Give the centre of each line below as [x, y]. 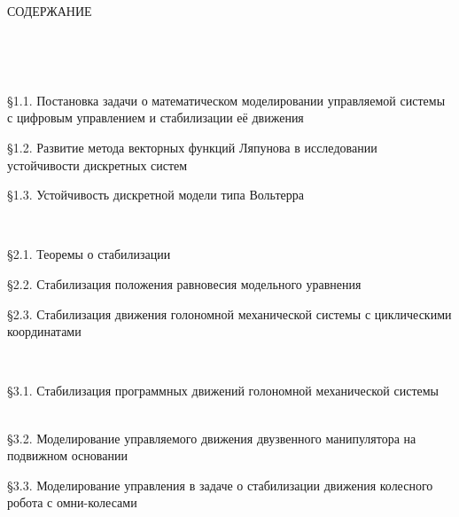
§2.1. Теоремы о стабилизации [89, 254]
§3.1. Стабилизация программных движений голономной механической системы [223, 391]
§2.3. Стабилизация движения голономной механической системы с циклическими [229, 313]
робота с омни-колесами [72, 502]
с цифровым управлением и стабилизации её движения [156, 117]
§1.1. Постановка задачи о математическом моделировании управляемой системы [226, 100]
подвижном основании [67, 455]
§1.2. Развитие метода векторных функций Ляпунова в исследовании [192, 147]
